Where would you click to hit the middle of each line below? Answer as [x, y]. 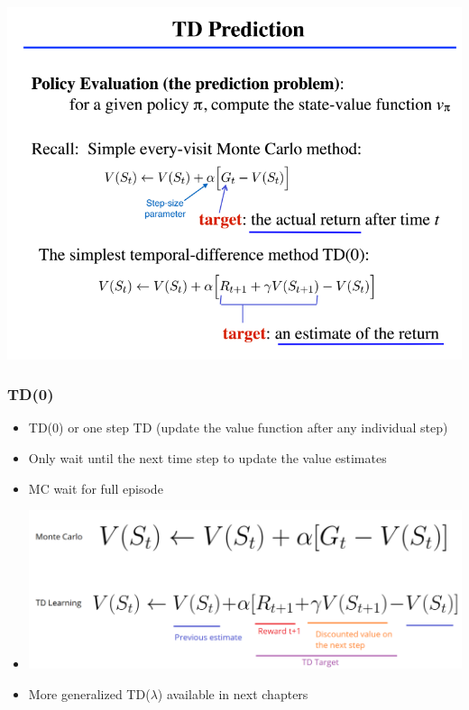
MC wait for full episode [96, 488]
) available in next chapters [233, 694]
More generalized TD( [89, 694]
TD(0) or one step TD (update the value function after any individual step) [238, 428]
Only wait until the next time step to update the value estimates [207, 458]
